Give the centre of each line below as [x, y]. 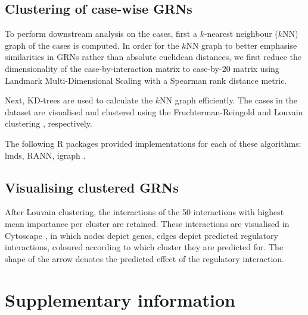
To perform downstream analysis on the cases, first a [101, 34]
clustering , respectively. [49, 123]
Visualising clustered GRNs [92, 187]
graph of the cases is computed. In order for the [92, 45]
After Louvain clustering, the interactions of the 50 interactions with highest [144, 212]
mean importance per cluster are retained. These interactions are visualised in [147, 223]
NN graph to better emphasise [242, 45]
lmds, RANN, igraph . [45, 155]
